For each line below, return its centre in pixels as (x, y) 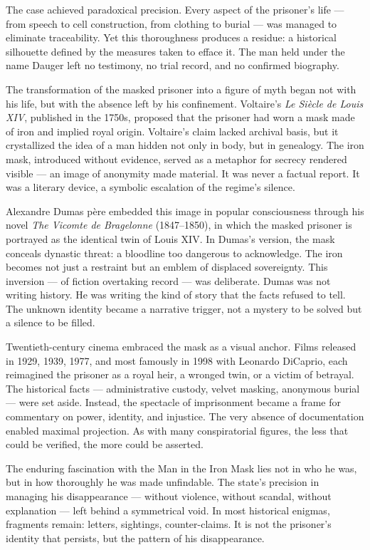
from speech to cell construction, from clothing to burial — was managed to (171, 23)
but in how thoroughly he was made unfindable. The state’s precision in (163, 482)
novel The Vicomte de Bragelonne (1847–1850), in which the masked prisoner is (179, 225)
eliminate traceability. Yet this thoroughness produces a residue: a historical (171, 37)
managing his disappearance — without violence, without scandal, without (169, 496)
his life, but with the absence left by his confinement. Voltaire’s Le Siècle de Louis (185, 103)
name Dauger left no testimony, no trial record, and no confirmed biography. (173, 65)
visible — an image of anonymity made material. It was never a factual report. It (183, 173)
